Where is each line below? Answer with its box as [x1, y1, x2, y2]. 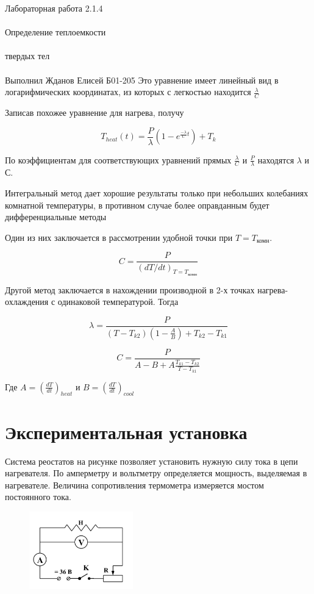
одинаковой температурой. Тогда [57, 295, 179, 308]
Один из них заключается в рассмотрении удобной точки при [5, 231, 233, 243]
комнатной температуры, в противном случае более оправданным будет [5, 198, 269, 211]
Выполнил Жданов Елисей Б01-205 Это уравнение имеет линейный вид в [5, 73, 279, 86]
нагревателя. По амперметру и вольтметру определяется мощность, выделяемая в [5, 467, 307, 479]
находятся [257, 153, 294, 166]
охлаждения [5, 295, 49, 308]
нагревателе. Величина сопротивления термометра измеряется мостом [5, 478, 264, 491]
